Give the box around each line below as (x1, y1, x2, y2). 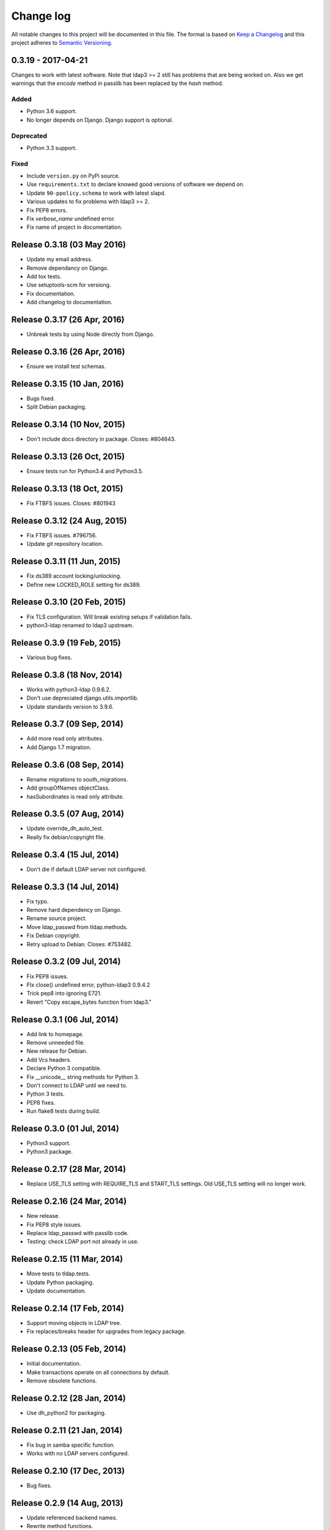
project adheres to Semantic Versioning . (11, 39, 112, 46)
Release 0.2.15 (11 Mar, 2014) (11, 1254, 123, 1264)
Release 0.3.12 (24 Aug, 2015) (11, 515, 128, 526)
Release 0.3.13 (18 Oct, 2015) (11, 483, 123, 494)
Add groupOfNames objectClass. (26, 784, 110, 792)
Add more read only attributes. (26, 735, 104, 742)
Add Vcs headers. (26, 1056, 71, 1063)
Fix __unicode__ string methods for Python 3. (26, 1073, 140, 1080)
